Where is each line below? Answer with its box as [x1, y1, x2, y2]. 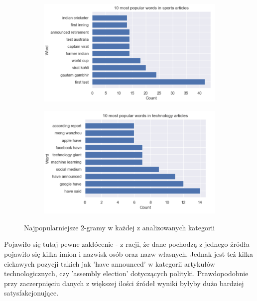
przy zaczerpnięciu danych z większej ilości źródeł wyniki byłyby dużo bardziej [4, 278, 244, 288]
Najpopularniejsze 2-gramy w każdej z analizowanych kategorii [24, 222, 215, 232]
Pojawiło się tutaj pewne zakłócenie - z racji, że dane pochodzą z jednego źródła [4, 239, 250, 249]
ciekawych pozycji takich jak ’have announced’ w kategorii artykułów [4, 258, 215, 269]
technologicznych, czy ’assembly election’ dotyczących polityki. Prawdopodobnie [4, 268, 249, 279]
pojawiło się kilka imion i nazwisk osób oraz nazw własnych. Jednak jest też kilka [4, 248, 253, 259]
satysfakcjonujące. [4, 288, 59, 298]
